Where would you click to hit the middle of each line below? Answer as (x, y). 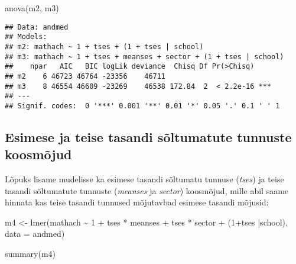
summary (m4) (30, 254)
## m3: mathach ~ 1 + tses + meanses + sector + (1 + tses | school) (144, 57)
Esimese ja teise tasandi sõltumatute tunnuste (148, 136)
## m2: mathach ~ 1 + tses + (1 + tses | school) (104, 46)
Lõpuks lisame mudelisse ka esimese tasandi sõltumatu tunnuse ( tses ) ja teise (144, 179)
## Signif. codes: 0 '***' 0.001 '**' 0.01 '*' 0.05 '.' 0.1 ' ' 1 (142, 106)
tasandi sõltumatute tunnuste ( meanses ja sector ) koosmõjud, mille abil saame (147, 190)
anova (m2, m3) (32, 8)
